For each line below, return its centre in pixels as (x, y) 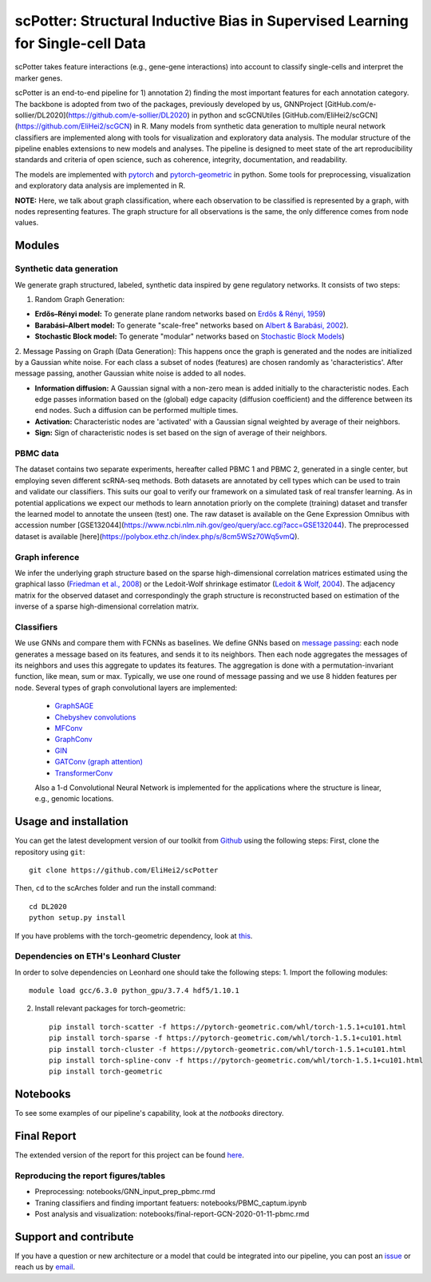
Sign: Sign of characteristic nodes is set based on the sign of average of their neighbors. (181, 433)
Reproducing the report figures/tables (90, 1176)
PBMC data (37, 454)
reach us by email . (45, 1267)
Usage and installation (71, 822)
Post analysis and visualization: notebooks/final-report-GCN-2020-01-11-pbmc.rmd (172, 1214)
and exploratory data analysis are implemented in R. (100, 186)
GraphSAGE (74, 706)
